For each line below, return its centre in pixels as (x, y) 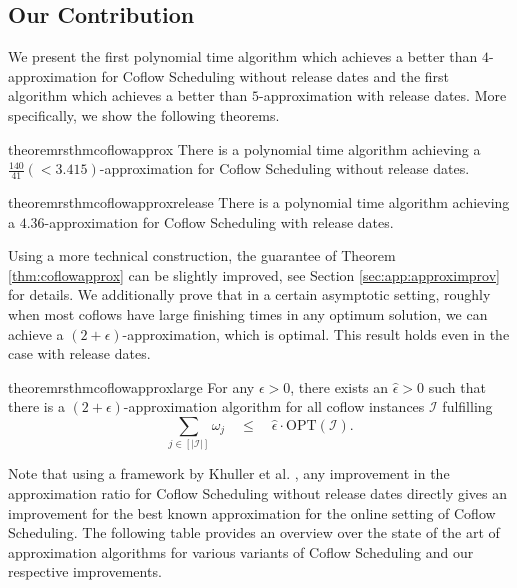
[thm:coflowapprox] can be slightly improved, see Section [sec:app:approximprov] (254, 274)
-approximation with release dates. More (382, 95)
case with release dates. (79, 353)
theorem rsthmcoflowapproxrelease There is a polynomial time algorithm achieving (259, 202)
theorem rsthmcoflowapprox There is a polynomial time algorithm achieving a (244, 148)
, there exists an (339, 386)
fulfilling (467, 406)
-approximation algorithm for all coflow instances (274, 406)
